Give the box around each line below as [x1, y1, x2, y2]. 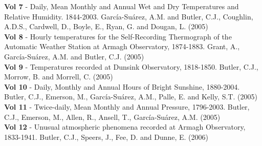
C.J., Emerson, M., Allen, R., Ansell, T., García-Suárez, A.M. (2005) [4, 111, 221, 122]
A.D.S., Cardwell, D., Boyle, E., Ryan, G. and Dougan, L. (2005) [4, 21, 208, 32]
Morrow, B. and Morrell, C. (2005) [4, 71, 113, 82]
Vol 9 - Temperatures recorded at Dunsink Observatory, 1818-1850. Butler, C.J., [4, 61, 258, 72]
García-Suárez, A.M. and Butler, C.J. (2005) [4, 51, 144, 61]
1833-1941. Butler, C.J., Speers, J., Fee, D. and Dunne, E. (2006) [4, 131, 208, 142]
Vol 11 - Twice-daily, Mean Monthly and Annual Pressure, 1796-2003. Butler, [4, 101, 250, 112]
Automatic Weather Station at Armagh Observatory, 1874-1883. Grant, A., [4, 41, 240, 52]
